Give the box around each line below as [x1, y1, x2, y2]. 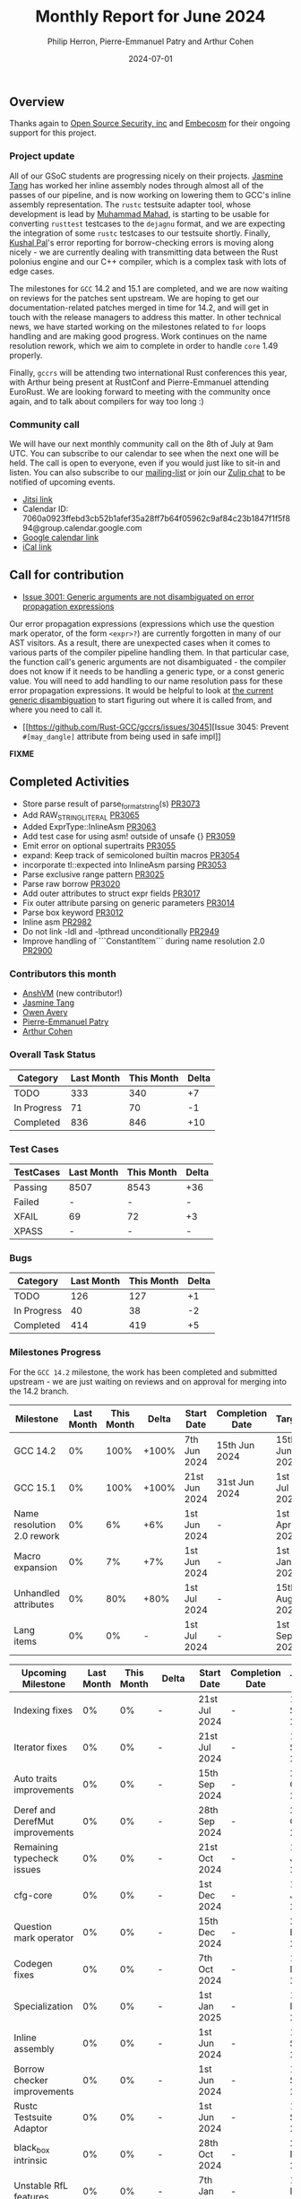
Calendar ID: [21, 503, 69, 514]
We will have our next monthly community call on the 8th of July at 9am [9, 438, 274, 449]
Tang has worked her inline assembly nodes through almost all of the [9, 179, 264, 190]
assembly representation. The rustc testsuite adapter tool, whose [9, 199, 251, 210]
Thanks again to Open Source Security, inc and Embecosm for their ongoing [9, 118, 291, 129]
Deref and [13, 1804, 56, 1816]
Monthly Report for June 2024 [35, 6, 266, 27]
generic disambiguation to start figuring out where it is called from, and [9, 694, 272, 705]
